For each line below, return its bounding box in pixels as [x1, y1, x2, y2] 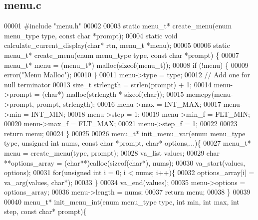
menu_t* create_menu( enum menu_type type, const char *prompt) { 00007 [4, 49, 239, 60]
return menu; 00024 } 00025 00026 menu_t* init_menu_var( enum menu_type [4, 128, 246, 138]
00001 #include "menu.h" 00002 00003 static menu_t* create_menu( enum [4, 20, 232, 31]
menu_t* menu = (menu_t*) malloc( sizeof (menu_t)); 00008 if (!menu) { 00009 [4, 59, 249, 70]
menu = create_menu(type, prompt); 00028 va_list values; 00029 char [4, 147, 220, 158]
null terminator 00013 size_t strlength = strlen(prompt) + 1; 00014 [4, 79, 212, 89]
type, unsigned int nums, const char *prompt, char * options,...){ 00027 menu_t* [4, 138, 251, 148]
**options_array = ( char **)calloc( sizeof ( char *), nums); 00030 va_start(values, [4, 157, 246, 168]
